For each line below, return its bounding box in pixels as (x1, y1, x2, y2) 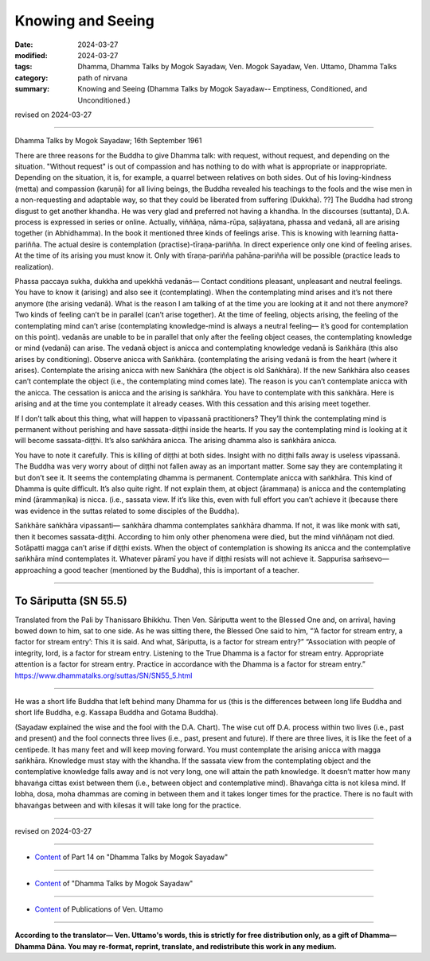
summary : (14, 84, 50, 94)
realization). (14, 262, 54, 271)
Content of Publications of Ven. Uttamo (34, 905, 163, 914)
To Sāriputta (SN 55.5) (14, 593, 127, 608)
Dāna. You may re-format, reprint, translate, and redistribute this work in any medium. (46, 941, 338, 951)
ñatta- (378, 228, 399, 238)
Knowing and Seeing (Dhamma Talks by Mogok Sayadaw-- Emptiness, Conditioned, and (77, 84, 368, 94)
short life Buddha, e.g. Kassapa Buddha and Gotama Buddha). (14, 708, 219, 718)
